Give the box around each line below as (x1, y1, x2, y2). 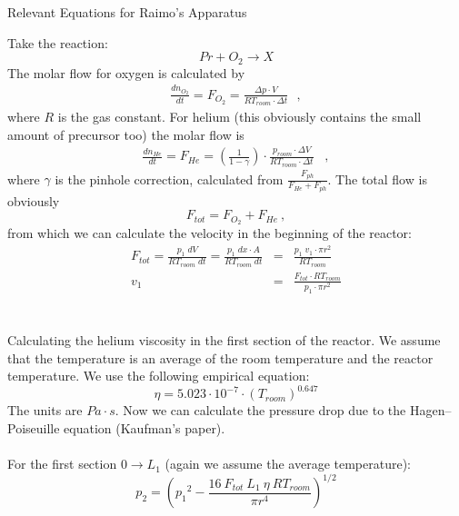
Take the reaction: (7, 33, 108, 52)
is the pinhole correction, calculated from (55, 169, 284, 188)
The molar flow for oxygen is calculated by (7, 63, 245, 82)
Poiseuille (7, 418, 60, 437)
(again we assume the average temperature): (165, 454, 412, 473)
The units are (7, 401, 83, 420)
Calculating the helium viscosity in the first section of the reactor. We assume (7, 331, 441, 349)
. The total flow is (327, 169, 427, 188)
